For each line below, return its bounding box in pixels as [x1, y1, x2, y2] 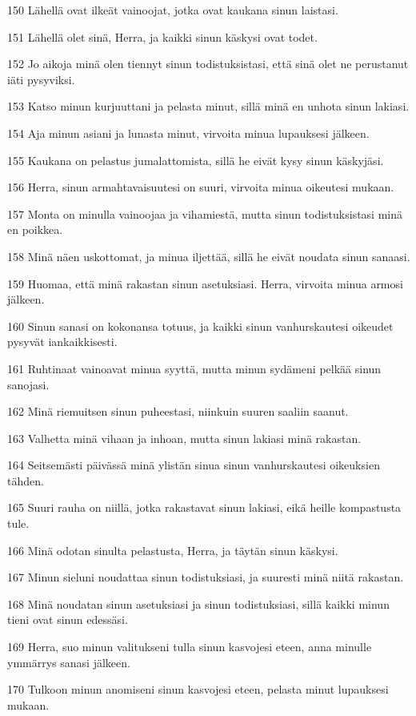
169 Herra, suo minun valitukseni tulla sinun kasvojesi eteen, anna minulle [7, 638, 372, 655]
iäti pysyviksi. [7, 70, 75, 87]
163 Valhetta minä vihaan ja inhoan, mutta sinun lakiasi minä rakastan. [7, 429, 362, 446]
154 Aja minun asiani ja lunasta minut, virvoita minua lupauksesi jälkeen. [7, 124, 370, 141]
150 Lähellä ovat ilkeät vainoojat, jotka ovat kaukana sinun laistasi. [7, 2, 338, 18]
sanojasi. [7, 376, 50, 392]
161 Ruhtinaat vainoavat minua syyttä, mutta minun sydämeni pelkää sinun [7, 360, 382, 376]
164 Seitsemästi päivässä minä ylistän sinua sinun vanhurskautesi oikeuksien [7, 457, 380, 473]
